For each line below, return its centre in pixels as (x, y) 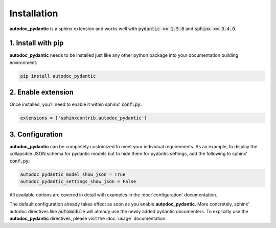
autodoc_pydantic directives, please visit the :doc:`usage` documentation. (88, 219)
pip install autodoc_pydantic (58, 76)
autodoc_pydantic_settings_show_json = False (78, 181)
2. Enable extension (42, 92)
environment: (24, 62)
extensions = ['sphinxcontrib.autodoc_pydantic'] (84, 118)
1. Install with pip (37, 43)
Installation (34, 13)
